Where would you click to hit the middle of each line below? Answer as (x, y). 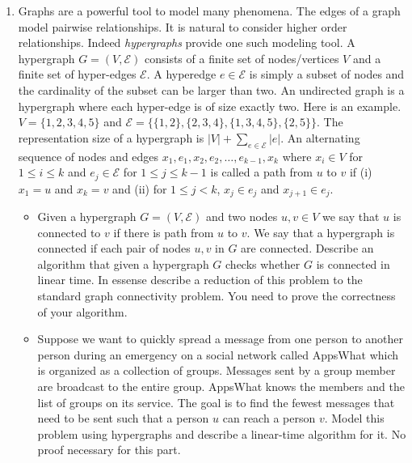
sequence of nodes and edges (88, 156)
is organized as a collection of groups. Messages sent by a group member (217, 370)
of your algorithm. (82, 311)
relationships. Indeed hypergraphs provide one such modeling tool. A (187, 42)
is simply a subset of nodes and (327, 74)
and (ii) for (140, 188)
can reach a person (269, 418)
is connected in (353, 263)
